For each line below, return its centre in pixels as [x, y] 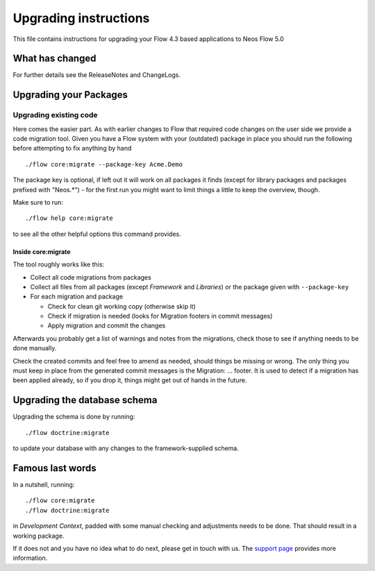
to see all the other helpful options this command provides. [97, 234]
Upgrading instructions [81, 18]
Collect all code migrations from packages [91, 277]
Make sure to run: [38, 202]
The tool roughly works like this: [58, 264]
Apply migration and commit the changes [107, 325]
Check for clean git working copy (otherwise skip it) [122, 306]
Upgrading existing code [55, 115]
